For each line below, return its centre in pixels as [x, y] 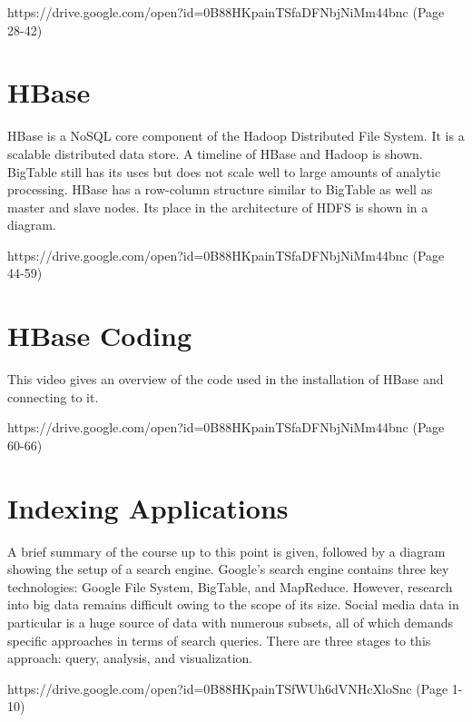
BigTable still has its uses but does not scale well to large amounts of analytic [224, 171]
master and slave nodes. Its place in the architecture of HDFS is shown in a [218, 207]
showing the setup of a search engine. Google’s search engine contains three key [228, 569]
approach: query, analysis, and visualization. [130, 658]
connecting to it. [53, 396]
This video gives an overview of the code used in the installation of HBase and [226, 379]
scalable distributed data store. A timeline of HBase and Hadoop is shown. [215, 153]
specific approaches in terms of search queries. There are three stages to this [219, 640]
